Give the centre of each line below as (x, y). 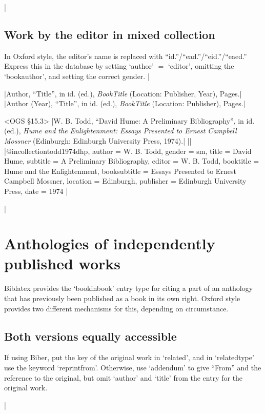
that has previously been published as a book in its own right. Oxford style (122, 298)
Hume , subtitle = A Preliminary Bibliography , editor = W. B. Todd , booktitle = (132, 161)
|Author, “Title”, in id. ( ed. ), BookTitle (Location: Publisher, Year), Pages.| (123, 93)
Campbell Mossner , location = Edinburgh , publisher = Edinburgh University (125, 181)
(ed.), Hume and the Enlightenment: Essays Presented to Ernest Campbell (120, 131)
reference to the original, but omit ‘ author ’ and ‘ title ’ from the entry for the (124, 377)
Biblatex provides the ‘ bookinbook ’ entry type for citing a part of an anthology (129, 288)
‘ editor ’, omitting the (201, 66)
